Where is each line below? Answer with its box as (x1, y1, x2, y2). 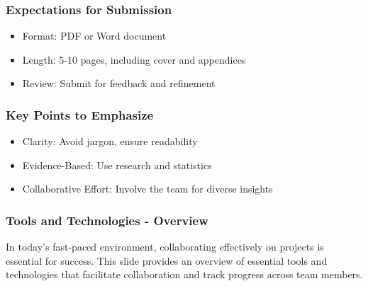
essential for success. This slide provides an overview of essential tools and (6, 253, 328, 268)
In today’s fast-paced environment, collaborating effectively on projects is (6, 239, 324, 254)
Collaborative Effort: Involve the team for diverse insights (22, 181, 273, 196)
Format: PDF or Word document (22, 28, 167, 43)
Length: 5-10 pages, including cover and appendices (22, 52, 246, 67)
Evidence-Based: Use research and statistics (22, 157, 212, 172)
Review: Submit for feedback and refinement (22, 76, 216, 91)
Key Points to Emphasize (6, 105, 154, 123)
